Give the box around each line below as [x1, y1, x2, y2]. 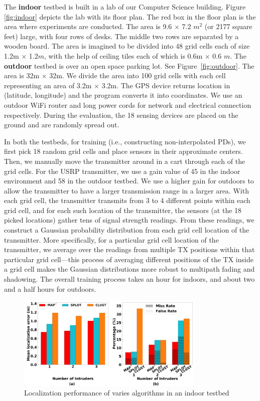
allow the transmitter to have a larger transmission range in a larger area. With [4, 185, 249, 195]
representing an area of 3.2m [4, 80, 92, 90]
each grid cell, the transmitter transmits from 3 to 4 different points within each [4, 195, 250, 206]
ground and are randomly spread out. [4, 119, 119, 130]
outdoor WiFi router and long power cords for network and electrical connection [4, 99, 251, 110]
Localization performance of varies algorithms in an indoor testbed [24, 387, 229, 398]
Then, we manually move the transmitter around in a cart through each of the [4, 155, 245, 166]
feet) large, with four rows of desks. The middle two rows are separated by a [4, 31, 239, 41]
